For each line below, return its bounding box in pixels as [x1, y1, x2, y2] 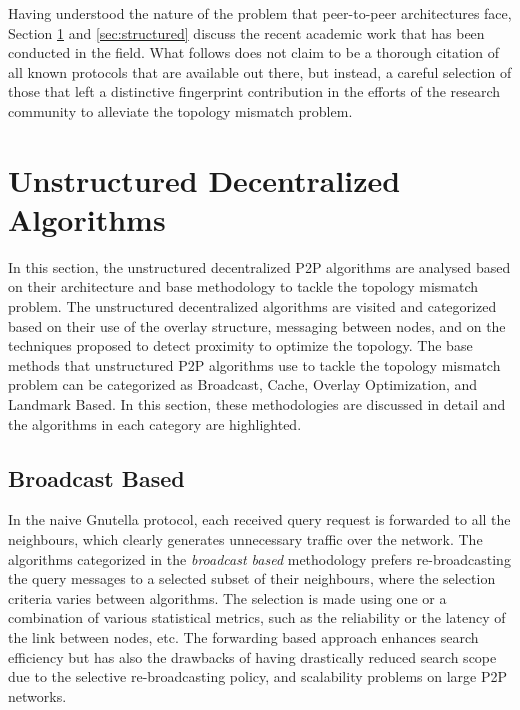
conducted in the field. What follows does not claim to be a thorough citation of [8, 42, 499, 63]
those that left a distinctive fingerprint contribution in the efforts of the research [8, 81, 501, 102]
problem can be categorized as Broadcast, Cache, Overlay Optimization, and [8, 374, 478, 395]
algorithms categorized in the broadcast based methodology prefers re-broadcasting [8, 548, 511, 569]
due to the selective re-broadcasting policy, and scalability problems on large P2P [8, 666, 508, 687]
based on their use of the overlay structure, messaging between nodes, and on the [8, 315, 506, 336]
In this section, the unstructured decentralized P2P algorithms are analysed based [8, 256, 511, 277]
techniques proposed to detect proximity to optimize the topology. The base [8, 335, 473, 356]
